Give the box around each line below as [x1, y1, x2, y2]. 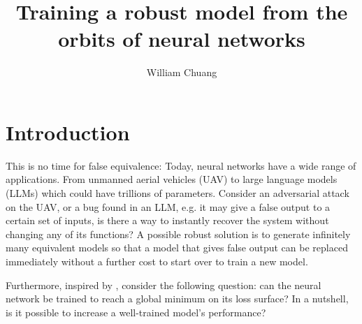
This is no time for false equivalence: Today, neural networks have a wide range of [6, 158, 356, 172]
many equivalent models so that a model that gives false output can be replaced [6, 240, 348, 255]
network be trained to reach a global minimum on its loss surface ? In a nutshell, [6, 291, 349, 306]
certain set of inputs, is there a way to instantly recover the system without [6, 213, 329, 228]
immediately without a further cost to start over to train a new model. [6, 254, 308, 268]
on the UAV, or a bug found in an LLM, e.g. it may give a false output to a [6, 199, 331, 214]
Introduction [6, 117, 130, 146]
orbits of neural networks [58, 24, 305, 53]
